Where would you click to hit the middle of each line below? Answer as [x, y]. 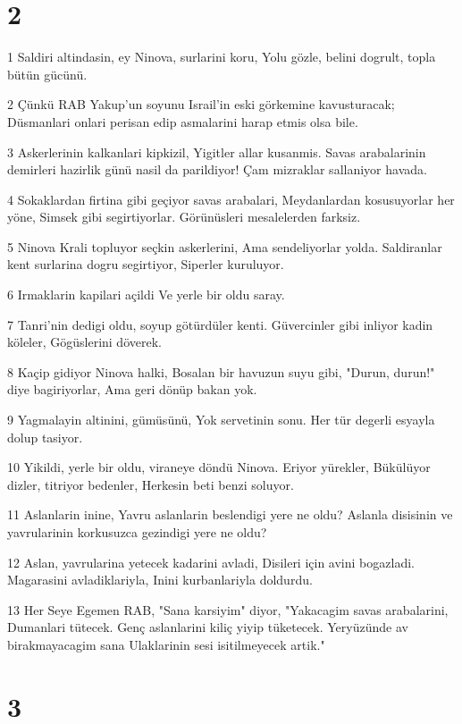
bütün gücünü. [47, 74]
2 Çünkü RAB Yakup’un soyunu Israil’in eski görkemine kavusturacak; [201, 104]
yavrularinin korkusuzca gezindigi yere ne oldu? [137, 532]
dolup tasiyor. [45, 437]
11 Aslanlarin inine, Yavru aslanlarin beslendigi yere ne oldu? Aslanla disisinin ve [230, 514]
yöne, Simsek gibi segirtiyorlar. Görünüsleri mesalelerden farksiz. [184, 217]
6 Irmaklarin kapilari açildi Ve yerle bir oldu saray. [146, 295]
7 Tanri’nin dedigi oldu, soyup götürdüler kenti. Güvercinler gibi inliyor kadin [220, 324]
